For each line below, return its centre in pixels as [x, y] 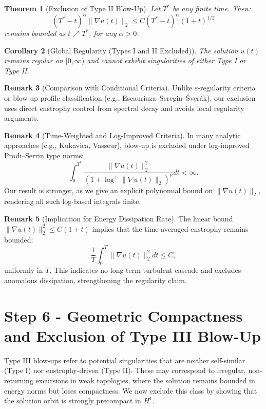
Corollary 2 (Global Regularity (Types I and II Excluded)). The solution [121, 50]
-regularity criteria [227, 88]
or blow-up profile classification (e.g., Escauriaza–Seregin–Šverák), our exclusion [130, 98]
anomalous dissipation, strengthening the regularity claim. [96, 280]
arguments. [22, 118]
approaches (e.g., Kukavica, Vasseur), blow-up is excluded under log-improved [127, 145]
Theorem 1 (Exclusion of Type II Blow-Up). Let [82, 8]
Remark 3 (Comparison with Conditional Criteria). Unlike [98, 88]
